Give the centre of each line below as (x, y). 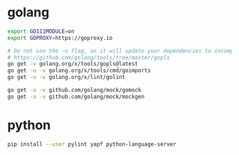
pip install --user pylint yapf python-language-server (92, 144)
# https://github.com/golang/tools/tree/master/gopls (89, 58)
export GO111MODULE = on (41, 31)
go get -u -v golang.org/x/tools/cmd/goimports (79, 71)
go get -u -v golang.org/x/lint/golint (67, 77)
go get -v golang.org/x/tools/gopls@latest (73, 64)
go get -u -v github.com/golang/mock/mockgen (76, 97)
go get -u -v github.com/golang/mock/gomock (74, 90)
